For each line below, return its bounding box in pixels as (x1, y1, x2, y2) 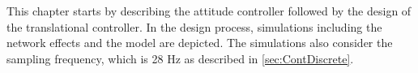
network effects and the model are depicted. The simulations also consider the (6, 34, 393, 51)
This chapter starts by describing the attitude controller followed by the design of (6, 2, 412, 19)
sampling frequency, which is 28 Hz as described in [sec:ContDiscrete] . (6, 49, 354, 67)
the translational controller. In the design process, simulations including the (6, 18, 382, 35)
